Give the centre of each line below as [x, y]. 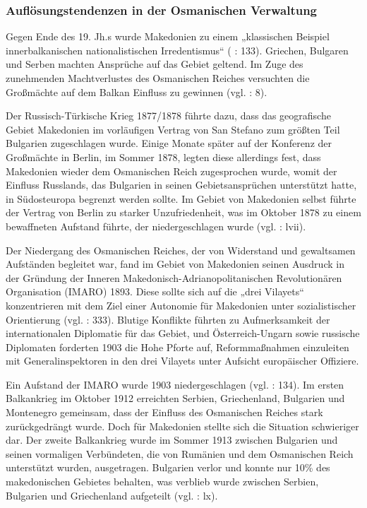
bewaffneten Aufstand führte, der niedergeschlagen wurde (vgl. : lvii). [156, 226]
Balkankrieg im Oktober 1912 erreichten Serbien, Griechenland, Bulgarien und [175, 398]
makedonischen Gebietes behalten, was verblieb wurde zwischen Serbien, [162, 482]
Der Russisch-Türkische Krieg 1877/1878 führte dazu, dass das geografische [168, 116]
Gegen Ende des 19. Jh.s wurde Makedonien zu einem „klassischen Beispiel [168, 36]
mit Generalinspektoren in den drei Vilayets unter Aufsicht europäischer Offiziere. [182, 361]
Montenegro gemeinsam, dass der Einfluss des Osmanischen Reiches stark [164, 412]
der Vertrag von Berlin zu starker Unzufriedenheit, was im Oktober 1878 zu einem [183, 212]
